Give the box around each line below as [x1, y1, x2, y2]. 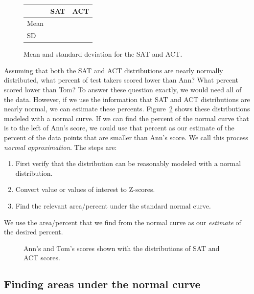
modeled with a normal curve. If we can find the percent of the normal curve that [4, 113, 249, 123]
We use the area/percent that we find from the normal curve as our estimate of [4, 217, 241, 227]
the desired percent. [4, 227, 63, 237]
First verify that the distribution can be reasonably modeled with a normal [15, 158, 241, 168]
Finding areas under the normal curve [4, 276, 201, 292]
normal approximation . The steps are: [4, 142, 117, 152]
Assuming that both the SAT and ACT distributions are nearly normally [4, 65, 223, 75]
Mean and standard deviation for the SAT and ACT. [23, 49, 183, 59]
